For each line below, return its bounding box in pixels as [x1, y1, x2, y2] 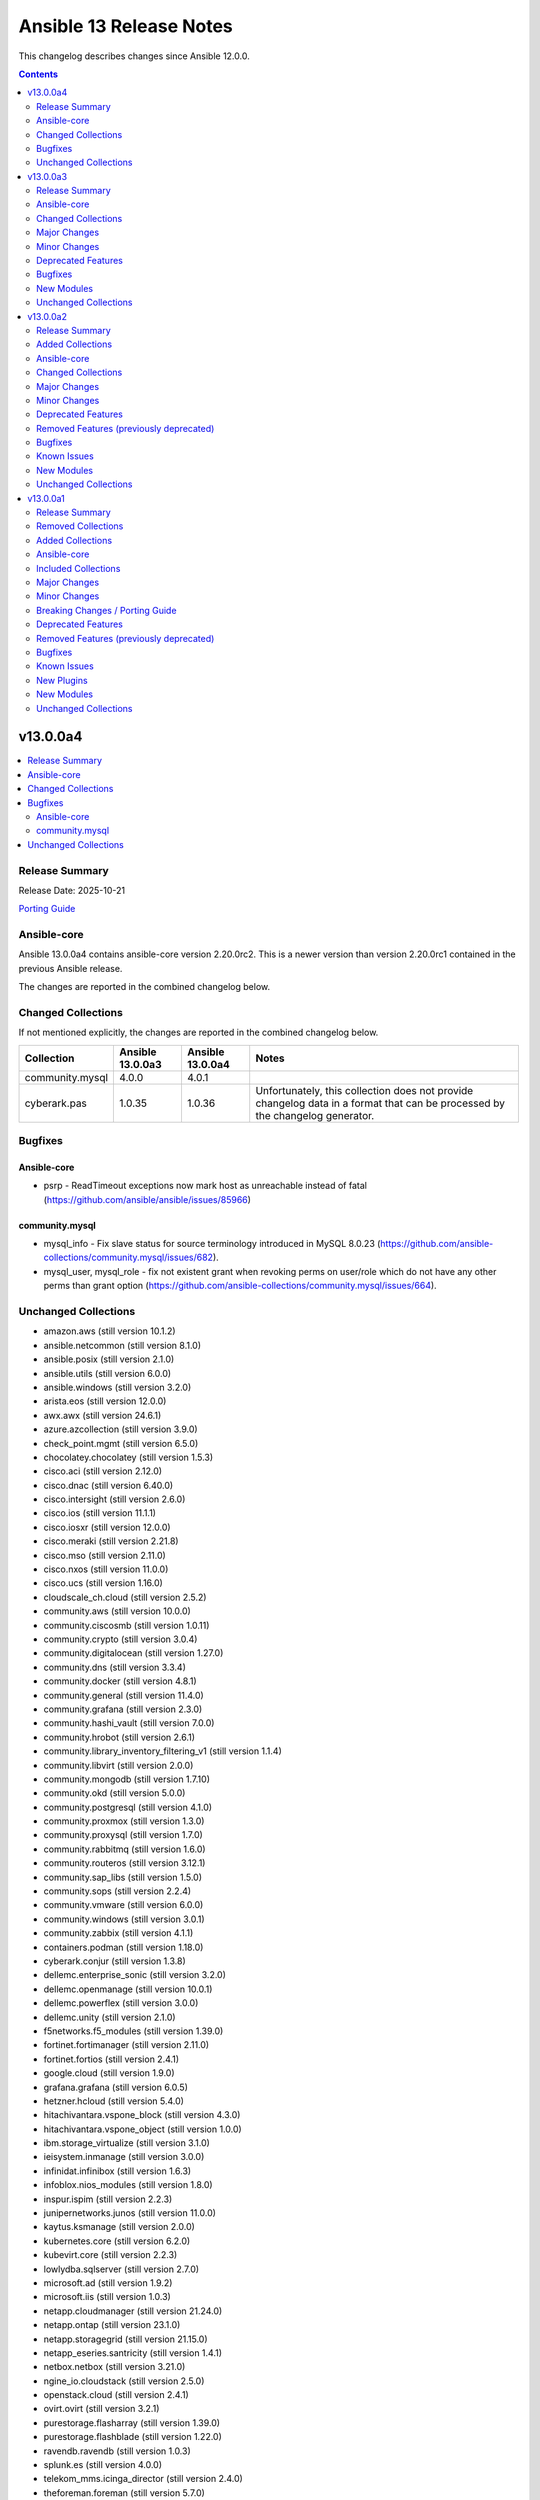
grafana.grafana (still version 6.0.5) [43, 2081, 189, 2093]
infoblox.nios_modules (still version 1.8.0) [43, 2179, 214, 2191]
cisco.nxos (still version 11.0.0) [43, 1563, 169, 1575]
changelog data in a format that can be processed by [255, 1096, 505, 1110]
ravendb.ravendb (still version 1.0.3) [43, 2445, 192, 2457]
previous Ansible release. [18, 962, 123, 974]
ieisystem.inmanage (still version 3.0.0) [43, 2151, 205, 2163]
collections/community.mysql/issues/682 [43, 1251, 214, 1264]
